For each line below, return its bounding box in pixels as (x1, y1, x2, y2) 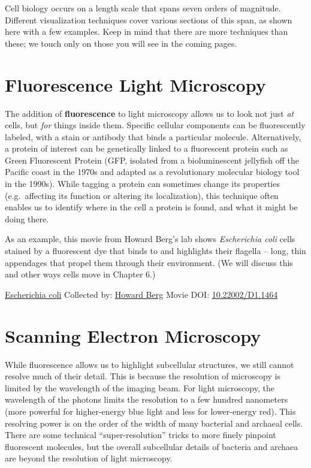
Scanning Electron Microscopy (5, 323, 261, 348)
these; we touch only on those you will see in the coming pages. (5, 37, 237, 49)
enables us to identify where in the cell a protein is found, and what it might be (5, 201, 298, 213)
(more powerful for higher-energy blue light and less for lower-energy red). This (5, 404, 296, 417)
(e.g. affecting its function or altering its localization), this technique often (5, 189, 279, 201)
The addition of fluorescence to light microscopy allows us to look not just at (5, 107, 294, 119)
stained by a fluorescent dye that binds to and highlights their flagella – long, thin (5, 244, 306, 257)
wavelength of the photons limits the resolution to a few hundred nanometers (5, 393, 288, 406)
